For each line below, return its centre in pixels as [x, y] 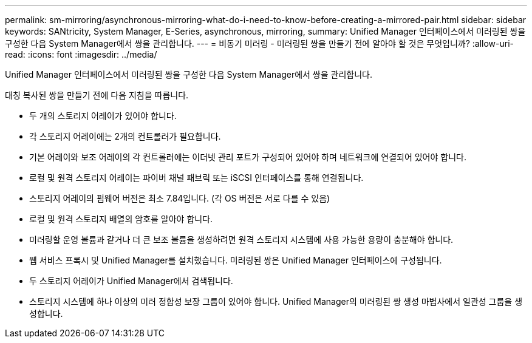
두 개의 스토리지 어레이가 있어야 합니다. [103, 116]
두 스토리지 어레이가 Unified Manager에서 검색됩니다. [131, 281]
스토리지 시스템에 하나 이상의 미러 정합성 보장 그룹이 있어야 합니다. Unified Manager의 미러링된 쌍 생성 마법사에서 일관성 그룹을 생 [276, 301]
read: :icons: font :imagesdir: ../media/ [81, 54]
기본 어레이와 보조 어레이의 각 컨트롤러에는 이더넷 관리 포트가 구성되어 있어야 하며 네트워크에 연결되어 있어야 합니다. [248, 157]
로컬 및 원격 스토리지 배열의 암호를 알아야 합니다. [121, 219]
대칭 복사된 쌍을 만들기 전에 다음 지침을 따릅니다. [97, 95]
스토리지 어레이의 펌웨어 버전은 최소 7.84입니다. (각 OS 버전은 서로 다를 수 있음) [180, 198]
